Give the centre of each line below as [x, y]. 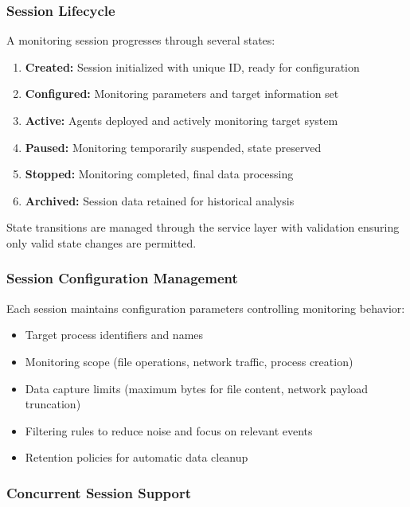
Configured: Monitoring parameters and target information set [182, 94]
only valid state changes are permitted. [102, 242]
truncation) [53, 404]
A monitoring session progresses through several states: [141, 40]
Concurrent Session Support [99, 492]
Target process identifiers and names [114, 335]
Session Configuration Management [122, 278]
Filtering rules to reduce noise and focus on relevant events [169, 430]
